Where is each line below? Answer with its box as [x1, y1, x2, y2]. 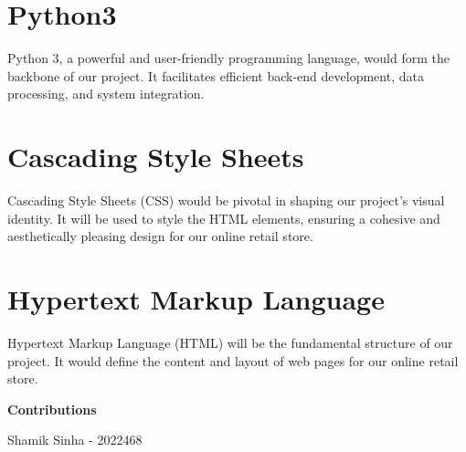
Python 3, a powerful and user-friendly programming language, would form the [7, 48, 450, 68]
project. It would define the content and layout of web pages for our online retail [7, 351, 459, 370]
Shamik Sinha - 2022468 [7, 430, 143, 449]
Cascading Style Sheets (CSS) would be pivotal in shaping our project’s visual [7, 191, 445, 210]
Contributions [7, 399, 97, 418]
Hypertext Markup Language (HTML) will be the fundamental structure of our [7, 332, 453, 352]
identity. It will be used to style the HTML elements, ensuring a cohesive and [7, 208, 440, 227]
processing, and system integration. [7, 84, 205, 103]
